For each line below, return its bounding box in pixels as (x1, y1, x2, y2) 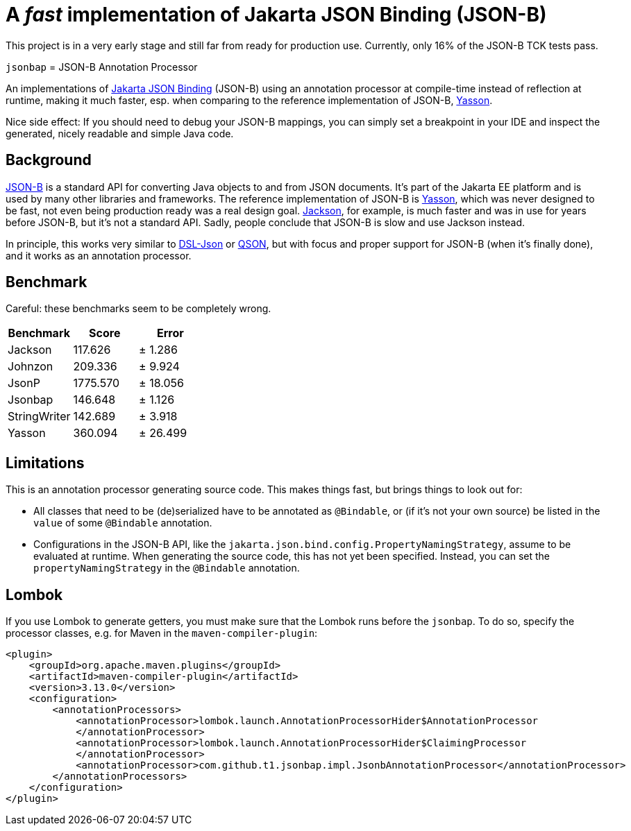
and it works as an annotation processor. (6, 249, 192, 262)
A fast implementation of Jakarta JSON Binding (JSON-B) (6, 3, 547, 26)
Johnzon (8, 359, 53, 374)
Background (6, 151, 92, 169)
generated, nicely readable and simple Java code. (6, 127, 234, 139)
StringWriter (8, 409, 71, 424)
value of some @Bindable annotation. (33, 517, 212, 529)
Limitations (6, 454, 85, 472)
